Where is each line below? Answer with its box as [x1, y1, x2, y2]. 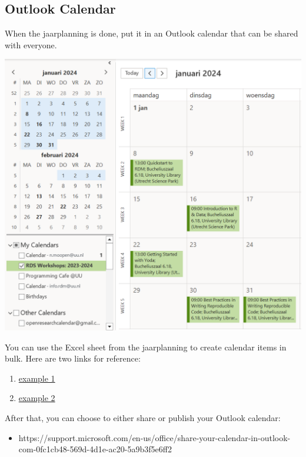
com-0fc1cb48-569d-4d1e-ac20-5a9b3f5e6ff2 [18, 443, 172, 455]
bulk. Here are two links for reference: [5, 352, 141, 365]
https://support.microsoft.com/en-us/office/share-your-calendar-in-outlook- [18, 431, 291, 443]
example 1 [18, 372, 55, 384]
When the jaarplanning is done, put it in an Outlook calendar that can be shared [5, 27, 298, 39]
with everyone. [5, 38, 57, 51]
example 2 [18, 392, 55, 404]
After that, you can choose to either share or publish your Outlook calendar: [5, 412, 281, 424]
